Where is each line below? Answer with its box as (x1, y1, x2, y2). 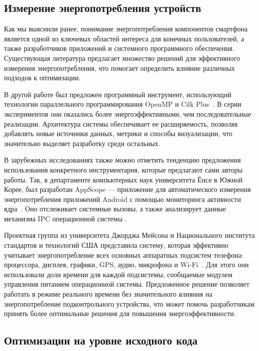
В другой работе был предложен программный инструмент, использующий (4, 89, 232, 99)
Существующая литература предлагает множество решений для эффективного (4, 52, 240, 63)
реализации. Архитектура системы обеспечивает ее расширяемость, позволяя (4, 118, 238, 129)
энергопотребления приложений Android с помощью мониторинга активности (4, 193, 241, 204)
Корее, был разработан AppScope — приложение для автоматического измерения (4, 184, 251, 194)
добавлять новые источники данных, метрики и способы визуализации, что (4, 128, 233, 139)
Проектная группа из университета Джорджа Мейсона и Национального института (4, 230, 255, 240)
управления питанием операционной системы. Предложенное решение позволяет (4, 279, 250, 289)
